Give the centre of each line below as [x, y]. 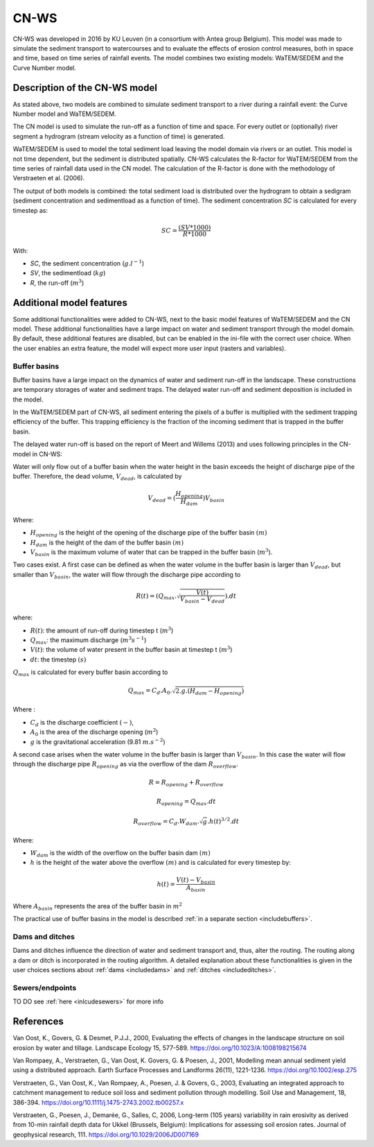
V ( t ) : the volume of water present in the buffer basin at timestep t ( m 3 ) [131, 649]
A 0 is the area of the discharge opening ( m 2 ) [94, 732]
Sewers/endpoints [45, 988]
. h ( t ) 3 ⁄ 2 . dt [223, 821]
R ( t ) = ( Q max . [156, 596]
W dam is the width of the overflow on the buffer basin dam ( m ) [120, 854]
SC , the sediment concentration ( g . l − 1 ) [87, 263]
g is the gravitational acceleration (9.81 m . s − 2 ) [98, 741]
